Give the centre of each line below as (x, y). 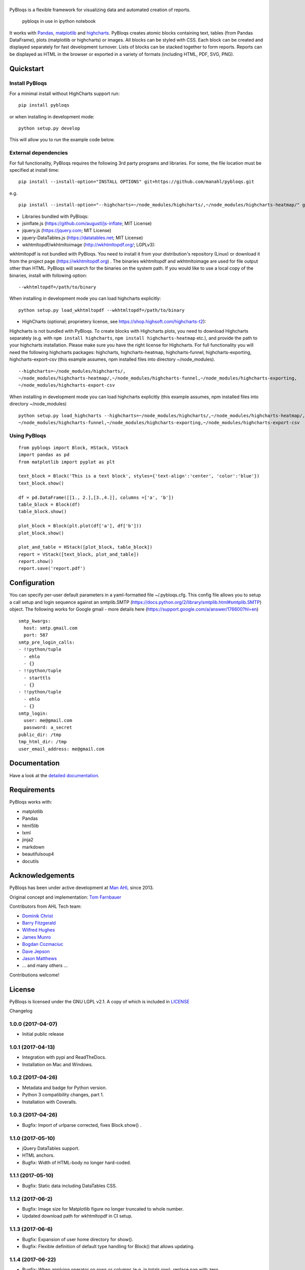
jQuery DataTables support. (51, 1148)
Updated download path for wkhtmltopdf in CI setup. (77, 1216)
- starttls (37, 678)
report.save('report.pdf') (52, 568)
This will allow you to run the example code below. (62, 140)
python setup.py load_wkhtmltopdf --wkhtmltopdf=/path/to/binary (102, 310)
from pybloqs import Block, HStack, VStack (73, 448)
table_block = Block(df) (49, 504)
